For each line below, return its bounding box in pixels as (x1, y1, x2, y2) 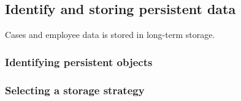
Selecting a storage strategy (5, 82, 145, 97)
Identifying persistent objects (5, 54, 153, 69)
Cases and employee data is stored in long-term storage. (5, 28, 215, 41)
